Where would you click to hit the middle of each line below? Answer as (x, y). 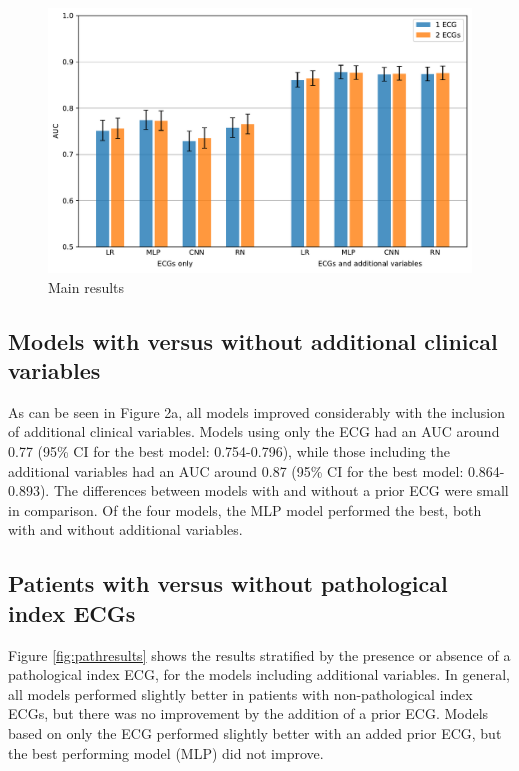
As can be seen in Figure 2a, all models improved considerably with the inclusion (256, 411)
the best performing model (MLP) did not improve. (166, 752)
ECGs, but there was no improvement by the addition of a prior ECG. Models (248, 713)
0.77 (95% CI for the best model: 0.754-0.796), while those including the (229, 450)
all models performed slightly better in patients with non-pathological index (240, 693)
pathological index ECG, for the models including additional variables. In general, (259, 674)
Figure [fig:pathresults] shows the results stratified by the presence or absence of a (259, 654)
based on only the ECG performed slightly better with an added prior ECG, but (255, 732)
